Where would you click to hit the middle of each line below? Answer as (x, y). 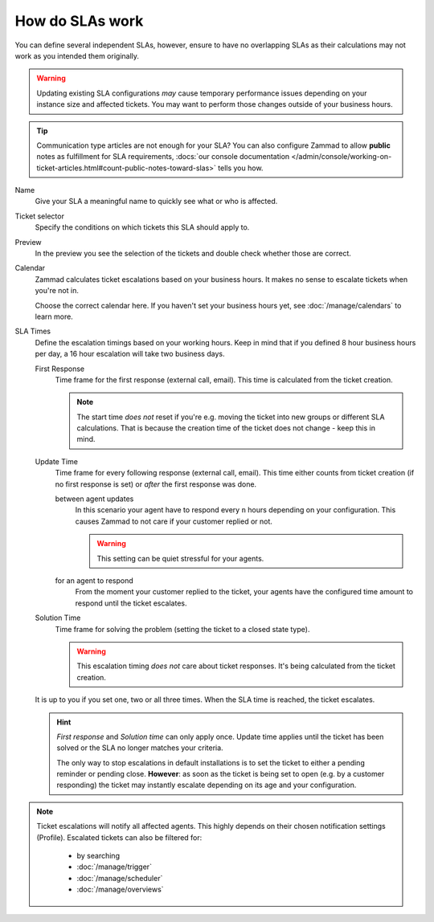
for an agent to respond (94, 581)
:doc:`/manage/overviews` (120, 889)
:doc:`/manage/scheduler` (120, 878)
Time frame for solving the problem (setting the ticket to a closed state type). (182, 629)
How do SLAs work (79, 21)
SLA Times (33, 331)
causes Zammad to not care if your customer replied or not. (174, 521)
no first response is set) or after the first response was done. (156, 484)
